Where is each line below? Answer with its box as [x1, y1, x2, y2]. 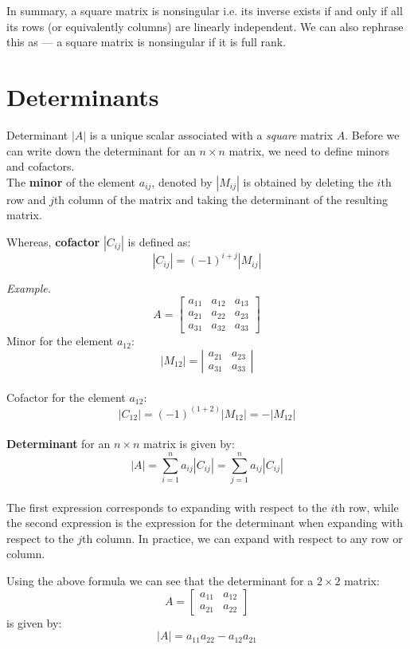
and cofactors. [6, 158, 75, 175]
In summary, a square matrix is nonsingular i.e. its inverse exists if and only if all [6, 2, 403, 18]
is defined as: [127, 233, 191, 250]
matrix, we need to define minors [228, 142, 390, 159]
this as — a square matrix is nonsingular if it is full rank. [6, 33, 287, 50]
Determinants [6, 80, 159, 112]
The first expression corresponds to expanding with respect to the [6, 498, 327, 515]
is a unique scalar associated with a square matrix [89, 126, 334, 143]
